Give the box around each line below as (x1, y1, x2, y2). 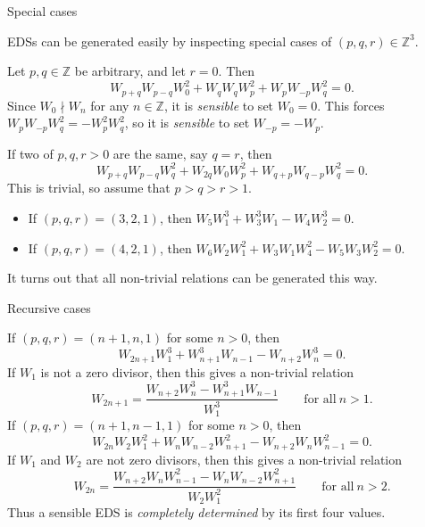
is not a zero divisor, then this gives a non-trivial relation (40, 362, 354, 381)
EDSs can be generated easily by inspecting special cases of (7, 31, 332, 50)
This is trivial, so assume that (7, 178, 171, 197)
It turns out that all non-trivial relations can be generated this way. (7, 268, 378, 287)
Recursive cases (7, 298, 91, 317)
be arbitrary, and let (74, 62, 186, 80)
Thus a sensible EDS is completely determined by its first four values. (7, 503, 386, 522)
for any (90, 95, 129, 114)
